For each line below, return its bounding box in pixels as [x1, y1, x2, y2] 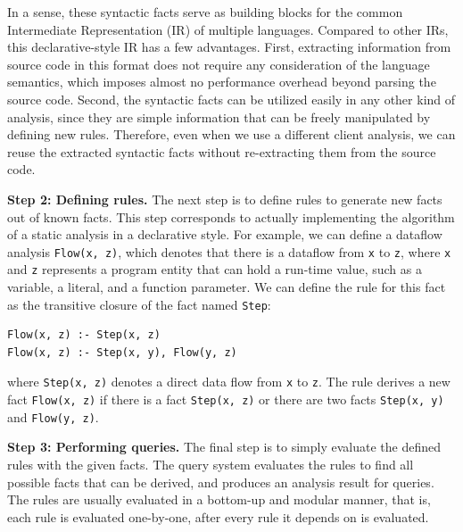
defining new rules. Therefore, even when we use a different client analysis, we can [7, 125, 456, 144]
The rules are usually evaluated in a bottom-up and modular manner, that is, [7, 490, 431, 509]
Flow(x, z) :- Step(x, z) [7, 328, 161, 342]
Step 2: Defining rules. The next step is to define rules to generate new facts [7, 189, 442, 208]
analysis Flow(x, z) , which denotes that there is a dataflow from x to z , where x [7, 242, 451, 261]
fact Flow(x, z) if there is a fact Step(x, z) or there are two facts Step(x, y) [7, 390, 444, 409]
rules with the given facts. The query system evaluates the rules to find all [7, 455, 414, 474]
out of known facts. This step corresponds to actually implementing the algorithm [7, 207, 455, 226]
